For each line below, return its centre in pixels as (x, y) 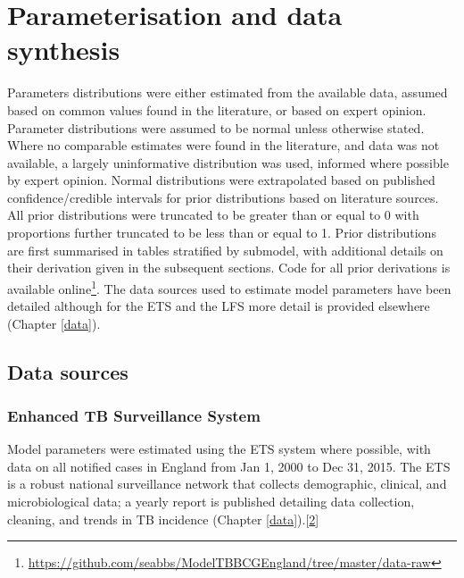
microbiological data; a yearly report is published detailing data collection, (211, 502)
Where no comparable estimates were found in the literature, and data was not (224, 145)
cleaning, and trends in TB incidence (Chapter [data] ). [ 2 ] (163, 519)
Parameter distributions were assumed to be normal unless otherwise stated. (216, 127)
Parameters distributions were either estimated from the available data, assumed (228, 92)
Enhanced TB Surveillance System (134, 415)
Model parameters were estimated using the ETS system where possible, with (219, 449)
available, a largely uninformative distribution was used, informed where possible (228, 162)
